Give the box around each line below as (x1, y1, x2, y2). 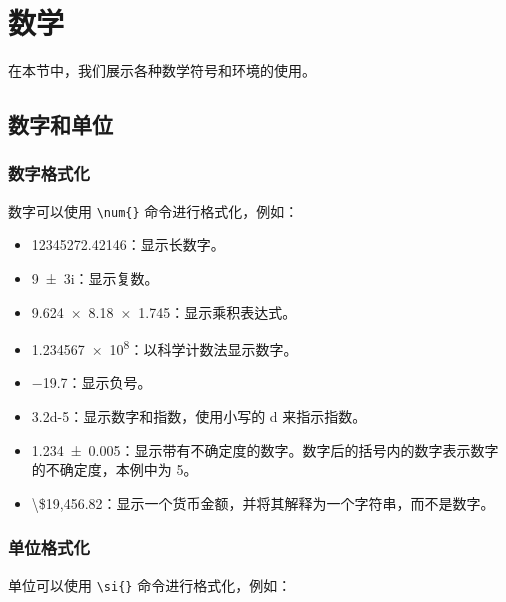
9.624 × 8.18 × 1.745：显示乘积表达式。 (31, 301, 297, 322)
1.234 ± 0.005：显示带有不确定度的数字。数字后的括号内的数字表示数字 (31, 439, 499, 460)
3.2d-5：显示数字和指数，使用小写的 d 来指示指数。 (31, 406, 367, 426)
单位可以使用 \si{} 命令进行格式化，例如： (8, 574, 292, 595)
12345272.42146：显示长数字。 (31, 234, 225, 255)
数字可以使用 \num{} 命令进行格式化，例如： (8, 200, 299, 221)
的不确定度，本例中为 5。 (31, 459, 198, 480)
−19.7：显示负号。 (31, 372, 152, 393)
